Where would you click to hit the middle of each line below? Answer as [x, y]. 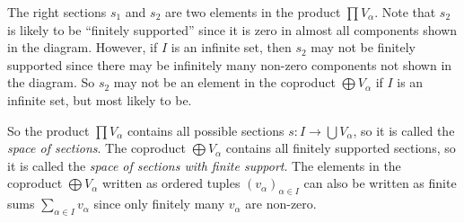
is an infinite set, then [231, 47]
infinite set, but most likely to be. [100, 99]
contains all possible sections [206, 130]
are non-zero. [281, 204]
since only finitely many [159, 204]
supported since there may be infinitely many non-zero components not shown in [230, 64]
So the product [48, 130]
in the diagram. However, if [83, 47]
